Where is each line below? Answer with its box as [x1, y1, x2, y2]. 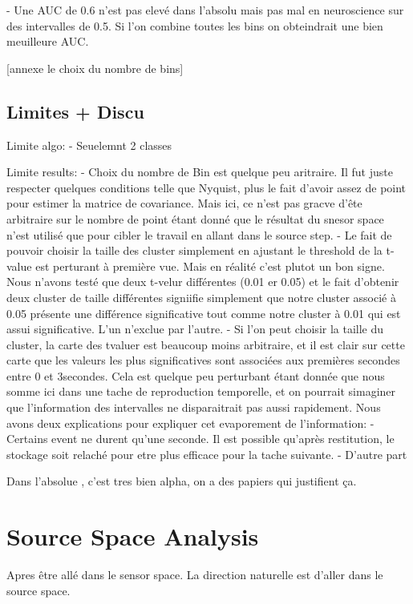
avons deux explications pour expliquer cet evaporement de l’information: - [6, 414, 375, 431]
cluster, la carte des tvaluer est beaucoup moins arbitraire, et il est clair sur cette [6, 336, 405, 352]
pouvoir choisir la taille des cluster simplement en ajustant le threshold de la [6, 242, 383, 259]
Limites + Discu [6, 99, 144, 123]
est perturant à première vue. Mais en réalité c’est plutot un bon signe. [35, 257, 385, 274]
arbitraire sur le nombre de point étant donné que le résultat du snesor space [6, 210, 384, 227]
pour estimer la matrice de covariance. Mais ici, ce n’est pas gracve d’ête [6, 195, 362, 211]
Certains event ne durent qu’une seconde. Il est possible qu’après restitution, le [6, 430, 395, 447]
